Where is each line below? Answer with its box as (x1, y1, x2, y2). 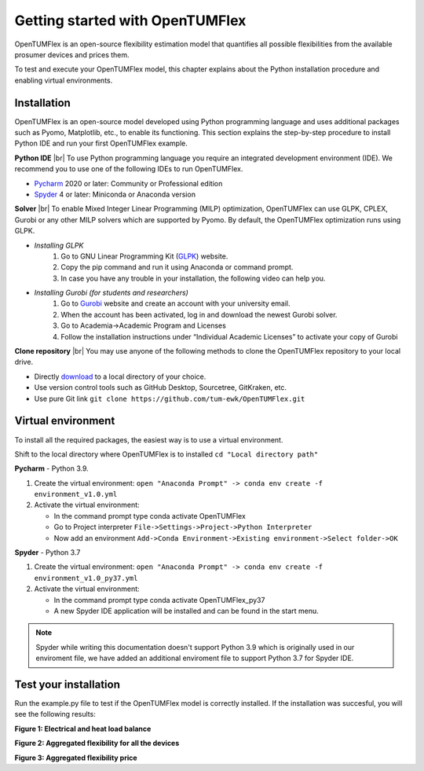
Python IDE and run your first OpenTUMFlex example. (14, 138, 188, 149)
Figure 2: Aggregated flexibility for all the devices (14, 739, 180, 748)
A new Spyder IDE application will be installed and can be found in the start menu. (53, 606, 320, 615)
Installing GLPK (34, 240, 84, 250)
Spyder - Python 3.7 (14, 548, 81, 557)
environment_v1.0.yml (34, 490, 118, 499)
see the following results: (14, 710, 96, 719)
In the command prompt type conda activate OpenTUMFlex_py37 (53, 595, 265, 604)
